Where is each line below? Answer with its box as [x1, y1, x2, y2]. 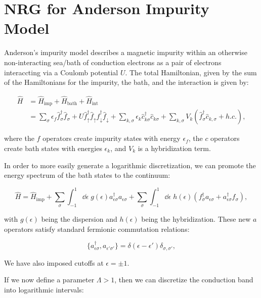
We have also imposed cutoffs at [4, 257, 104, 268]
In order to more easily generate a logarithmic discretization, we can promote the [4, 160, 256, 170]
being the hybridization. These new [141, 214, 251, 224]
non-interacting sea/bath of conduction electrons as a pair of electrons [4, 57, 222, 67]
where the [4, 133, 34, 143]
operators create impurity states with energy [42, 133, 181, 143]
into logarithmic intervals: [4, 284, 84, 294]
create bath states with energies [4, 143, 102, 154]
